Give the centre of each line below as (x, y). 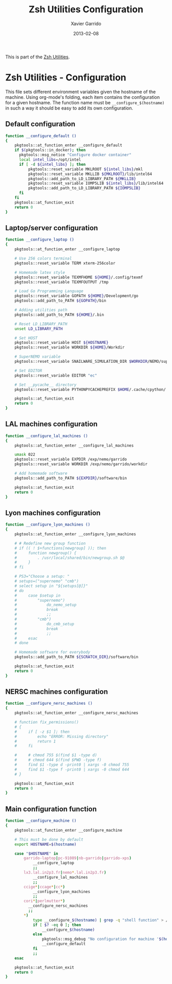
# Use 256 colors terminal (43, 258)
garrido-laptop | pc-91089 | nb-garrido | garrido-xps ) (78, 858)
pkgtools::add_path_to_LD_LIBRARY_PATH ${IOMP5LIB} (84, 188)
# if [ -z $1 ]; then (42, 732)
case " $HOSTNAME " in (36, 854)
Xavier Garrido (86, 24)
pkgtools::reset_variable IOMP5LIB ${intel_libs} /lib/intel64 (96, 183)
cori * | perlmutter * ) (45, 901)
